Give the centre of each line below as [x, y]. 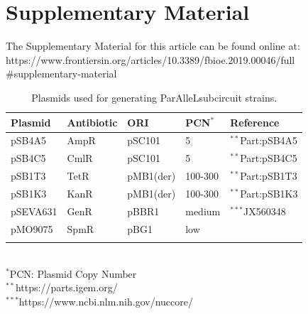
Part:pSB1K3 [269, 193]
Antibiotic [92, 122]
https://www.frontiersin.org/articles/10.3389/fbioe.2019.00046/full [150, 59]
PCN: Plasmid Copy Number [73, 273]
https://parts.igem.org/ [66, 287]
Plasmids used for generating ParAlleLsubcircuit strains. [154, 97]
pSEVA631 [34, 211]
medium [203, 211]
